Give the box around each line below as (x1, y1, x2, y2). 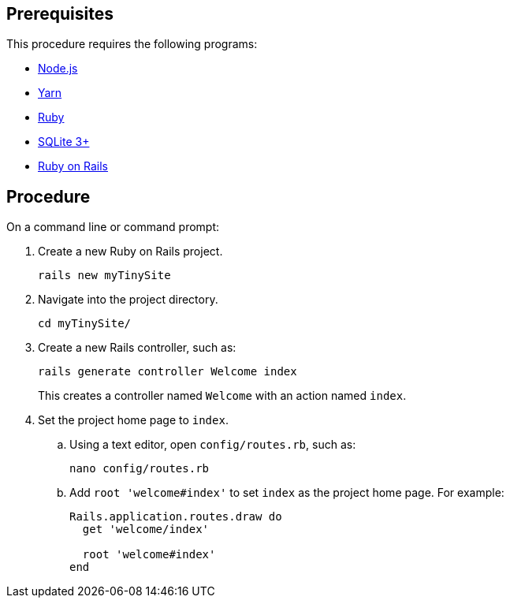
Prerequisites (6, 4, 114, 24)
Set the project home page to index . (38, 413, 229, 427)
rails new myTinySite (38, 269, 171, 282)
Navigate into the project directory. (38, 293, 218, 307)
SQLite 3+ (38, 135, 90, 149)
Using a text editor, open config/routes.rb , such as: (69, 438, 356, 452)
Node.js (38, 62, 78, 76)
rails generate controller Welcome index (38, 365, 297, 378)
